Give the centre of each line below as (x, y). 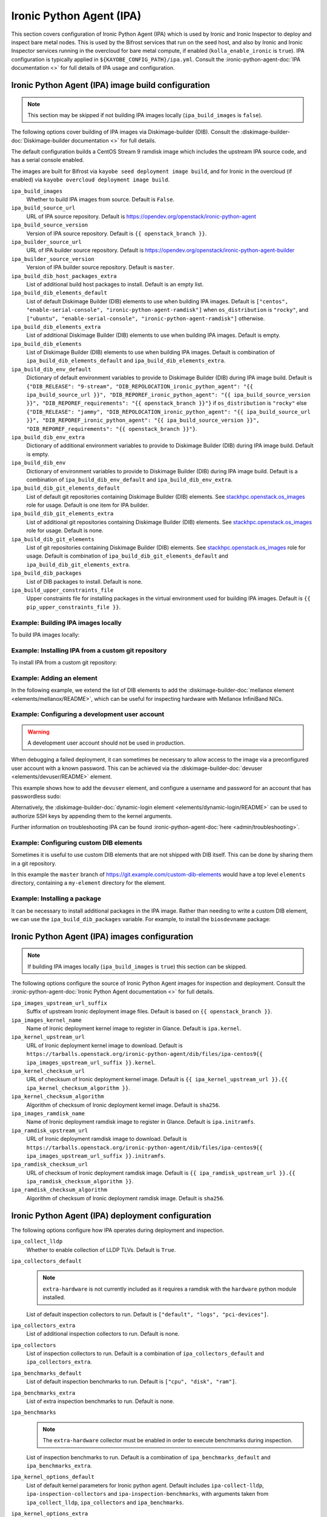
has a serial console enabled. (48, 160)
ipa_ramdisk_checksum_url (50, 1164)
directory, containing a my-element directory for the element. (88, 883)
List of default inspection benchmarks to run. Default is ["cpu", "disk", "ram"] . (132, 1382)
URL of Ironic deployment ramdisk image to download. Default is (107, 1139)
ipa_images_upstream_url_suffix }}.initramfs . (96, 1155)
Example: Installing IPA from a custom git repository (89, 650)
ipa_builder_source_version (53, 259)
